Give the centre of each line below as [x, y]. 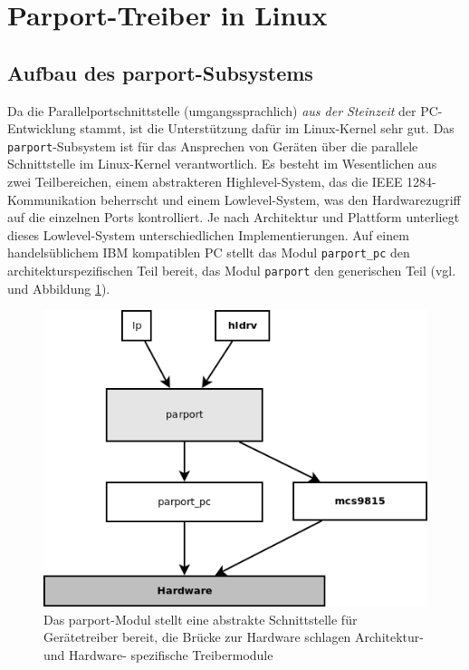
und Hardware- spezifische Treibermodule [158, 654]
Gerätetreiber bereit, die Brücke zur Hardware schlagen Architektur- [234, 637]
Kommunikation [52, 199]
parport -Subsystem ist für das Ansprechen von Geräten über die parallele [213, 146]
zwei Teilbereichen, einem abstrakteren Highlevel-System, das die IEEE [205, 182]
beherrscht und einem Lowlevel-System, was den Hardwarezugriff [281, 199]
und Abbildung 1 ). [59, 288]
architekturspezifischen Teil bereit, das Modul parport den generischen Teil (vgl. [232, 271]
